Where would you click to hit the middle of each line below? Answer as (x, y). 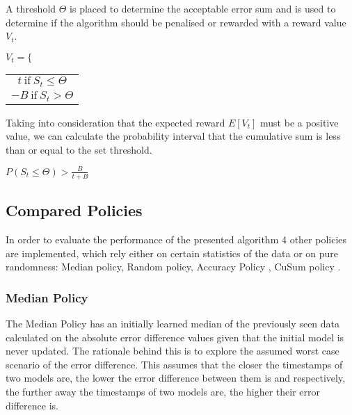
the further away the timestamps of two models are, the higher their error (163, 391)
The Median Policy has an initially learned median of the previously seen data (173, 323)
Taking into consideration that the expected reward (115, 122)
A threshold (31, 8)
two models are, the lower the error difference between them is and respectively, (176, 378)
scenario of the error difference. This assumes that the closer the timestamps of (174, 364)
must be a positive (299, 122)
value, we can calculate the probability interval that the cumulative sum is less (173, 136)
